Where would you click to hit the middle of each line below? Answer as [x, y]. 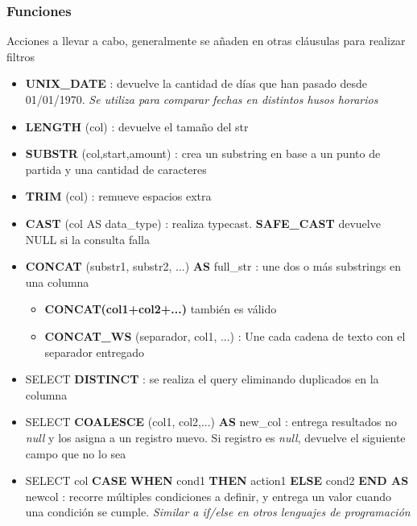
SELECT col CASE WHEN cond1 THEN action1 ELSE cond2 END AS [217, 480]
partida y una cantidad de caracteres [116, 169]
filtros [21, 56]
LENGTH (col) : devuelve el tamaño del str [137, 126]
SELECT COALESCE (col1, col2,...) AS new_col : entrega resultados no [211, 422]
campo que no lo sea [76, 453]
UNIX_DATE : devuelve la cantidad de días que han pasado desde [196, 83]
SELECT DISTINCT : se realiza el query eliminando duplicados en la [202, 379]
